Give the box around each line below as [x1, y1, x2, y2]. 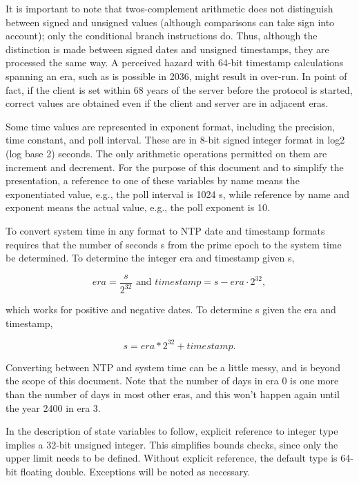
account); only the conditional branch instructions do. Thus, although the [6, 28, 318, 43]
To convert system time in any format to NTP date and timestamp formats [6, 223, 325, 237]
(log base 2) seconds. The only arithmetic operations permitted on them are [6, 146, 327, 160]
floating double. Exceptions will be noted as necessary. [20, 464, 251, 478]
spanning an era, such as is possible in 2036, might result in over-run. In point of [6, 68, 347, 83]
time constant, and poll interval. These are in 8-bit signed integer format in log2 [6, 132, 345, 147]
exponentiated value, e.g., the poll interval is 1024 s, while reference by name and [6, 186, 350, 201]
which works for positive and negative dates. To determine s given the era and [6, 302, 336, 317]
